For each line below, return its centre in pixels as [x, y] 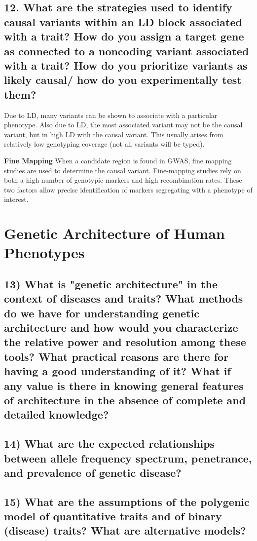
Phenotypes [44, 252]
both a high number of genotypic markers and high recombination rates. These [123, 180]
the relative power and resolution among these [125, 342]
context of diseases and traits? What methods [124, 298]
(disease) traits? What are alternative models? [125, 530]
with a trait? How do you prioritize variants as [126, 65]
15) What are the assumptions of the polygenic [127, 501]
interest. [16, 199]
